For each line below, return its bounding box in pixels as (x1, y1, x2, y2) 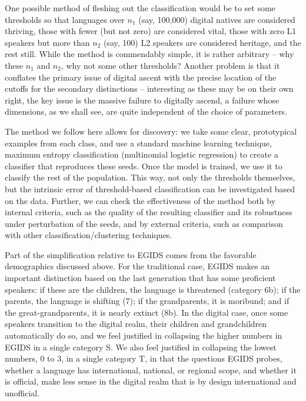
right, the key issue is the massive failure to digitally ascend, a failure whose (5, 93, 280, 106)
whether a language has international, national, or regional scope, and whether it (5, 363, 297, 376)
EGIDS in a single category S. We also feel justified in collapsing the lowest (5, 340, 277, 353)
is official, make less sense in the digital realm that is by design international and (5, 375, 297, 387)
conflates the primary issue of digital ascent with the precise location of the (5, 71, 277, 83)
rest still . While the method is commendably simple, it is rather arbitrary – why (5, 48, 294, 60)
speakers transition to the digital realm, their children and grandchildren (5, 318, 267, 330)
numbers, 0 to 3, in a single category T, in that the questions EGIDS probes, (5, 352, 282, 365)
